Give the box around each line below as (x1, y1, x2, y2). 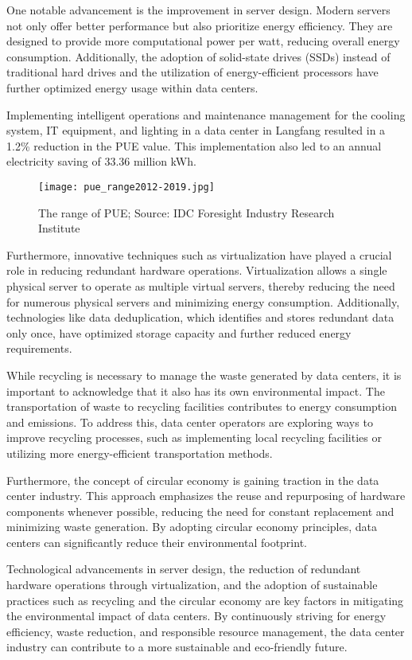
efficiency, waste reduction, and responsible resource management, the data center (6, 623, 405, 639)
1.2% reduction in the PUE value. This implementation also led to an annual (6, 137, 382, 154)
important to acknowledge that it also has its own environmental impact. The (6, 382, 385, 399)
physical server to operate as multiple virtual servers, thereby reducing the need (6, 277, 395, 294)
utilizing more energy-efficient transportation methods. (6, 444, 273, 461)
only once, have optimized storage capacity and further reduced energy (6, 324, 352, 341)
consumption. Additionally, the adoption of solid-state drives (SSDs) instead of (6, 48, 391, 64)
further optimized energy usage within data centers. (6, 79, 258, 96)
